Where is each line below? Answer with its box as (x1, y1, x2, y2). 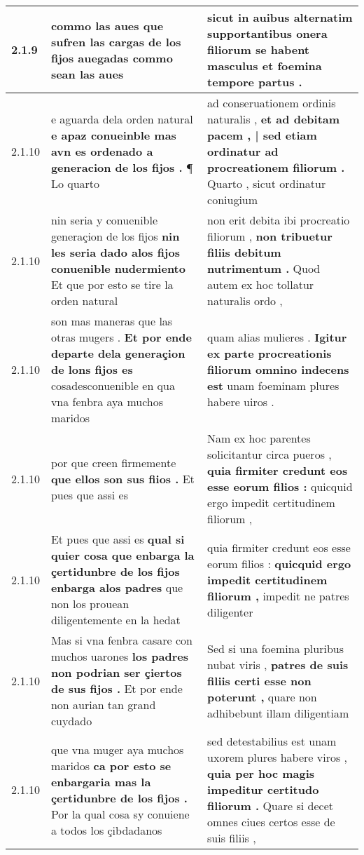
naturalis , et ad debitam (207, 111, 340, 127)
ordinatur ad (207, 143, 279, 159)
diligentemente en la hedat (50, 612, 181, 628)
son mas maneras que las (50, 313, 173, 329)
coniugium (207, 191, 258, 208)
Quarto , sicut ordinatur (207, 175, 326, 191)
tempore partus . (207, 74, 302, 90)
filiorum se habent (207, 41, 309, 58)
